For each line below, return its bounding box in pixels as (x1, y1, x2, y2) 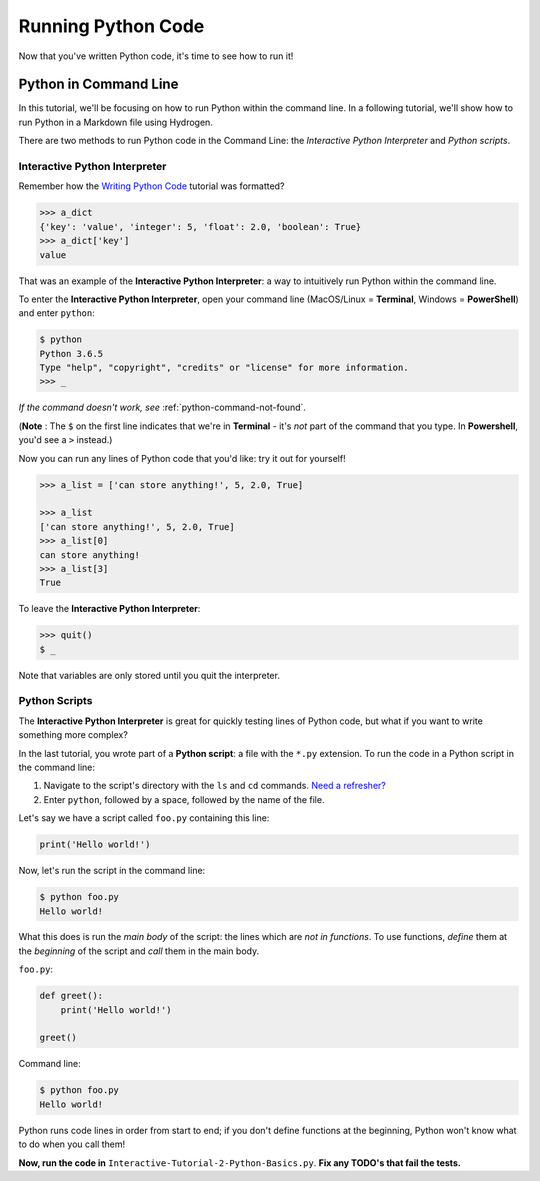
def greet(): (39, 990, 104, 1002)
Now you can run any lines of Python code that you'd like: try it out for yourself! (18, 452, 346, 464)
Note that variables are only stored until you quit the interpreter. (18, 669, 280, 681)
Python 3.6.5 (39, 348, 104, 359)
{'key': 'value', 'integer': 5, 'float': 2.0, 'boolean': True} (39, 221, 362, 232)
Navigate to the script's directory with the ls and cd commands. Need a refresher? (43, 780, 387, 792)
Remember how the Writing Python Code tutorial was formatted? (18, 180, 285, 192)
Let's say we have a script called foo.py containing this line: (18, 812, 270, 824)
